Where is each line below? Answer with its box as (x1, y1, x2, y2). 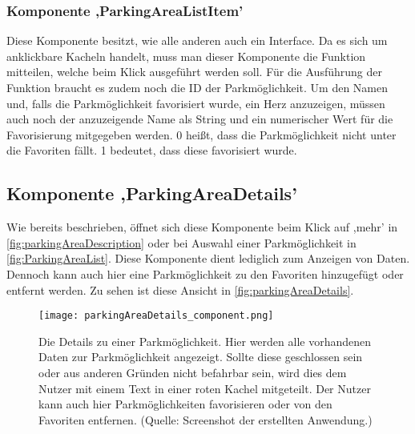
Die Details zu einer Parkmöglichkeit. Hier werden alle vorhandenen (38, 332, 372, 349)
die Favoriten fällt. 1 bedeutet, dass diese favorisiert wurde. (6, 142, 297, 159)
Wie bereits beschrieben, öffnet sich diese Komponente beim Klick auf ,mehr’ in (6, 219, 398, 235)
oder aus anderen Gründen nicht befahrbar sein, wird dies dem (38, 364, 347, 380)
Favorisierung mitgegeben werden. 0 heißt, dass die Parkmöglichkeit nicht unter (6, 126, 397, 143)
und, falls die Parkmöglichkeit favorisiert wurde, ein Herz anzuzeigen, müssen (6, 94, 385, 111)
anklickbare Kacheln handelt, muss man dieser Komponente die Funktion (6, 47, 366, 64)
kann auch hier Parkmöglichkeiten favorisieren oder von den (38, 396, 332, 412)
